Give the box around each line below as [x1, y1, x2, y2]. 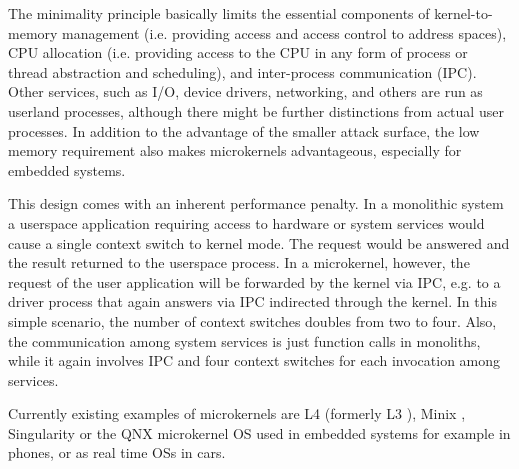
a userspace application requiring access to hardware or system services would [8, 212, 485, 233]
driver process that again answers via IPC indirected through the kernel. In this [8, 291, 497, 312]
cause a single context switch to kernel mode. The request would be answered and [8, 232, 510, 253]
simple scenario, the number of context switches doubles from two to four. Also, [8, 310, 497, 331]
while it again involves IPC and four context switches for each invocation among [8, 350, 501, 371]
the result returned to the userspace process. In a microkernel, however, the [8, 252, 470, 273]
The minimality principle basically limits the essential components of [8, 3, 430, 23]
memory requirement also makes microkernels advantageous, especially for [8, 140, 462, 161]
